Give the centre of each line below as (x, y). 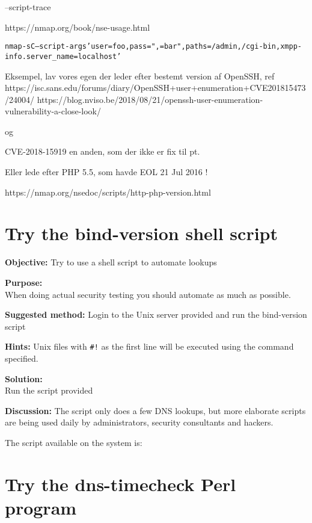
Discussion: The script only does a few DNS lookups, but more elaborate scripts (155, 410)
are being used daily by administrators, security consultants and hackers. (139, 422)
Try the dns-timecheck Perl (121, 484)
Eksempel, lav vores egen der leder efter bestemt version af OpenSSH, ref (140, 76)
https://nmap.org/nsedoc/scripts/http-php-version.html (108, 192)
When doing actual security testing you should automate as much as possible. (148, 294)
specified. (22, 358)
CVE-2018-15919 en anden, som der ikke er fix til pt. (102, 151)
